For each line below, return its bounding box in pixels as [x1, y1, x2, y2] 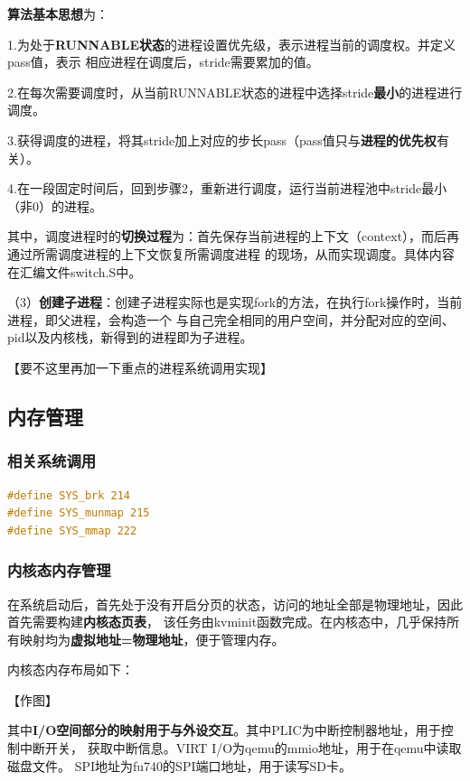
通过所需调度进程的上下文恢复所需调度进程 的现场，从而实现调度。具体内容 [7, 244, 455, 263]
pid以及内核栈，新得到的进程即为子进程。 [7, 328, 253, 347]
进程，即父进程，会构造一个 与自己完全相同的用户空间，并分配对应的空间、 [7, 310, 455, 329]
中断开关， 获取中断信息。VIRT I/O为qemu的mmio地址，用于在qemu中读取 [19, 739, 462, 758]
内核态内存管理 [7, 559, 111, 581]
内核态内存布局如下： [7, 660, 134, 679]
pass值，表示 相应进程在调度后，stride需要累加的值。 [7, 52, 319, 71]
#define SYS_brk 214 [7, 488, 131, 502]
